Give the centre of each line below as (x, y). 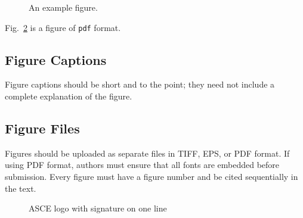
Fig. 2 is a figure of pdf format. (63, 27)
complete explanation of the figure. (69, 96)
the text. (21, 188)
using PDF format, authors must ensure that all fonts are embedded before (142, 165)
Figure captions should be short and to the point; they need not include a (140, 84)
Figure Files (42, 128)
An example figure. (63, 7)
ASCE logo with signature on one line (98, 208)
